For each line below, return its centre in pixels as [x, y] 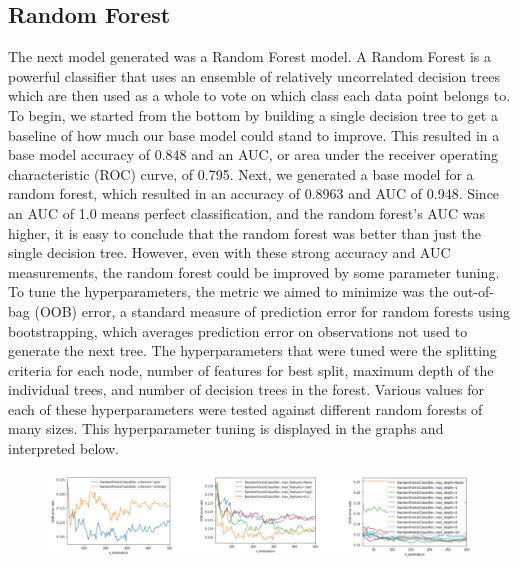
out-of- [473, 291]
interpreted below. [63, 448]
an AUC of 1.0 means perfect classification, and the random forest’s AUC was [246, 212]
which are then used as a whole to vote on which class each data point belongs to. [259, 95]
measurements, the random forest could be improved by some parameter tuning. [254, 271]
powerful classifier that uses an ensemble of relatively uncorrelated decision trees [254, 75]
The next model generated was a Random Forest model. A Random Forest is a [249, 56]
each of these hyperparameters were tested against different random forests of [245, 408]
